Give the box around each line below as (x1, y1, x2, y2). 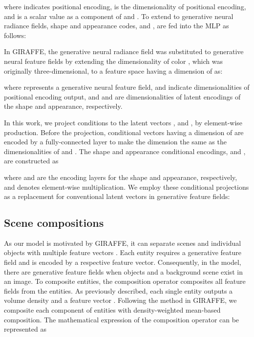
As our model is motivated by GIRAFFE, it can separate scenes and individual (4, 238, 241, 248)
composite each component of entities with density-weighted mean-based (4, 305, 221, 315)
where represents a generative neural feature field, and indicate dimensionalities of (4, 82, 250, 92)
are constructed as (4, 156, 59, 166)
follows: (4, 30, 26, 40)
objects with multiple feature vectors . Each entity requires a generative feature (4, 247, 241, 258)
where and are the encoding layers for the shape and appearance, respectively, (4, 172, 237, 182)
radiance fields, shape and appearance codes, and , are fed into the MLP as (4, 20, 229, 31)
